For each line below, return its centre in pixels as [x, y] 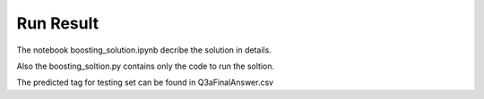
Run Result [57, 23]
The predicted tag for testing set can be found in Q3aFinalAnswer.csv [145, 82]
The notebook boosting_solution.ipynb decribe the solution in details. [144, 50]
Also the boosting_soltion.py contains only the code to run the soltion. [146, 66]
